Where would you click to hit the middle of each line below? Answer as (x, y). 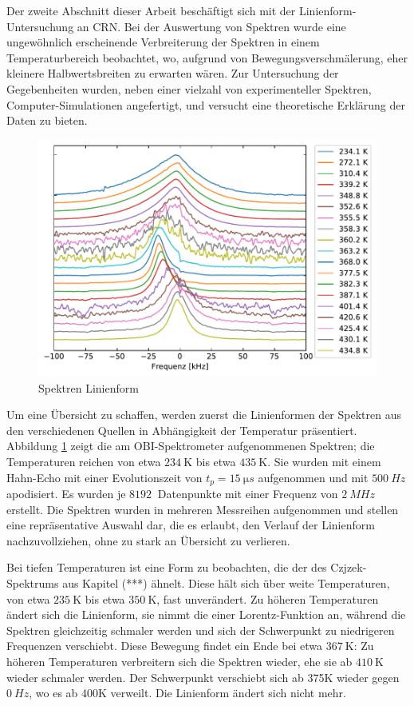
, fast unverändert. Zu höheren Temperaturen (268, 598)
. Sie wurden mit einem (324, 461)
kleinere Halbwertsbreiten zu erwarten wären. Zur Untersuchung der (173, 73)
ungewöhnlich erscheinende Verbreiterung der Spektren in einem (163, 42)
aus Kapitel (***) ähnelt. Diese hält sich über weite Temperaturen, (226, 582)
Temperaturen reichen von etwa (84, 461)
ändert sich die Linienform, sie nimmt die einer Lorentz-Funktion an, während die (206, 614)
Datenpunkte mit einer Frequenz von (248, 494)
